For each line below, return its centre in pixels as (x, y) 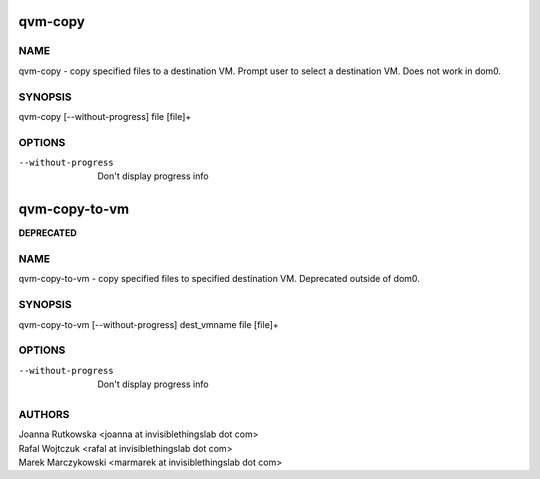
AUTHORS (44, 414)
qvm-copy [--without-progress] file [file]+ (105, 116)
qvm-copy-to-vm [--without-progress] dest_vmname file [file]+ (148, 324)
